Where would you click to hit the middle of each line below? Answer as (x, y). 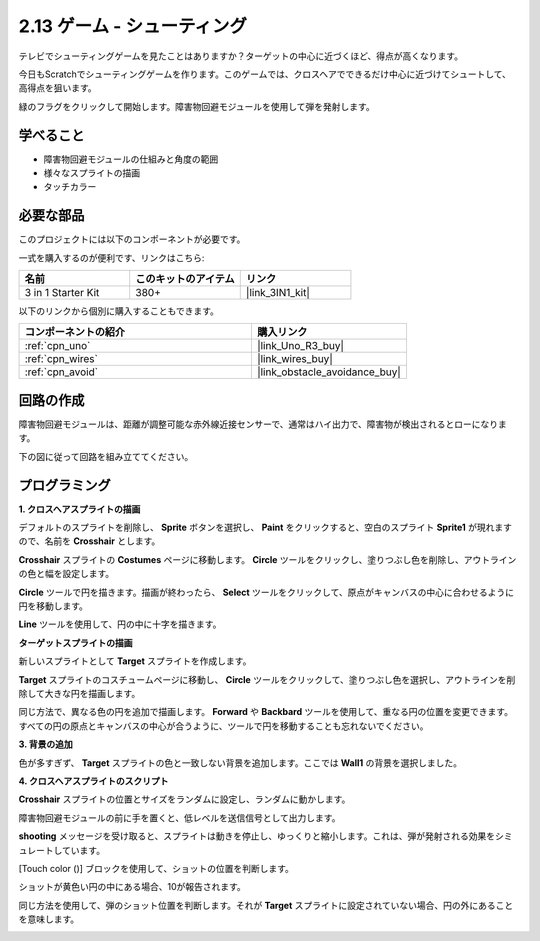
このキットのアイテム (185, 279)
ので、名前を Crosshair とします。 (89, 541)
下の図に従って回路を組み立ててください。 (106, 456)
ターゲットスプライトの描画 (75, 642)
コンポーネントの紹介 (74, 332)
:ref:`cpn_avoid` (61, 372)
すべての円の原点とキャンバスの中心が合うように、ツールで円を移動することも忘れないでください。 (223, 726)
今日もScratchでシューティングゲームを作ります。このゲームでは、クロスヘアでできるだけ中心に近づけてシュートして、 (265, 74)
